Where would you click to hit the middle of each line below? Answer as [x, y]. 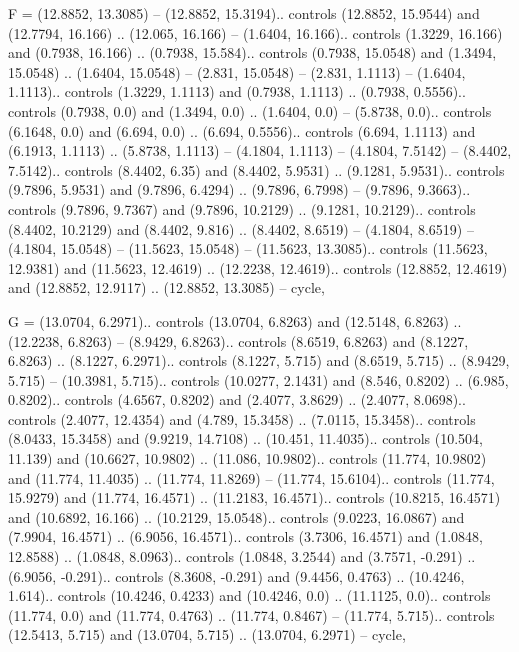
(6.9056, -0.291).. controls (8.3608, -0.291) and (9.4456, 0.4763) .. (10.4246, [236, 575]
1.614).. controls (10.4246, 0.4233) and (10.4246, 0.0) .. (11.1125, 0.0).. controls [249, 595]
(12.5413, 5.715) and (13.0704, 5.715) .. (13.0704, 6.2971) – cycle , [207, 634]
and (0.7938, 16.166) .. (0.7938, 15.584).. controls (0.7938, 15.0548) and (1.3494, [252, 52]
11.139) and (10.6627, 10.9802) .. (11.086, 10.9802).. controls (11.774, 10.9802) [247, 458]
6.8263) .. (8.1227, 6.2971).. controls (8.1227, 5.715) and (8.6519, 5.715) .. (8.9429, [259, 360]
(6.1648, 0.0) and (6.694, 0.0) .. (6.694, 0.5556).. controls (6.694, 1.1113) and [242, 130]
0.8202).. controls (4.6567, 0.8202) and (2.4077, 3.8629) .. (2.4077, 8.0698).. [237, 399]
